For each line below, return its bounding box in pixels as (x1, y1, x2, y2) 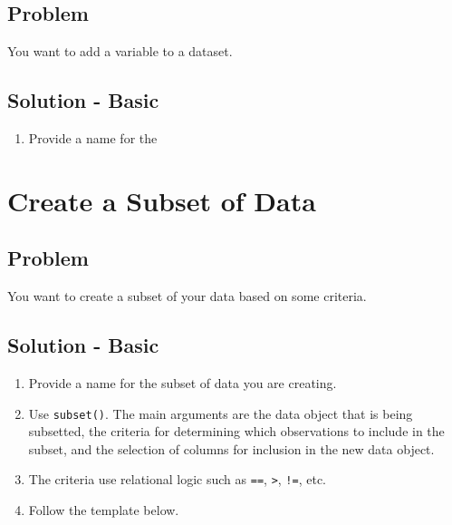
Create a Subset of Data (7, 181, 316, 219)
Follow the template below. (28, 501, 179, 520)
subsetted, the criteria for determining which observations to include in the (28, 422, 445, 441)
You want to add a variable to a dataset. (7, 42, 233, 61)
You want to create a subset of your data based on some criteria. (7, 287, 367, 306)
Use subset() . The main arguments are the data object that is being (28, 403, 413, 423)
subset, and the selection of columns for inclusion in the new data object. (28, 439, 435, 458)
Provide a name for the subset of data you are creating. (28, 373, 337, 392)
